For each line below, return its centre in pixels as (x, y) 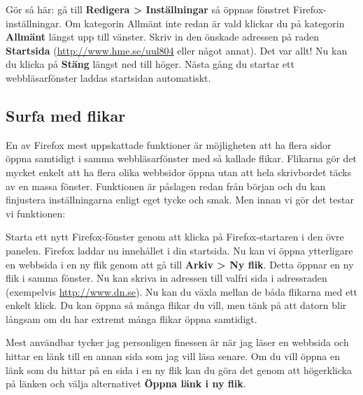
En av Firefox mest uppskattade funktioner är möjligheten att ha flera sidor (169, 144)
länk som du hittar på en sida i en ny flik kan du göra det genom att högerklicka (179, 369)
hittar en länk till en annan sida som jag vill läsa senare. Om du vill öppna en (173, 356)
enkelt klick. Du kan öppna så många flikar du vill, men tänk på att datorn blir (176, 305)
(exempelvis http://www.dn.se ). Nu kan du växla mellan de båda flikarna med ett (182, 291)
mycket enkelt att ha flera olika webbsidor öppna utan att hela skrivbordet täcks (179, 172)
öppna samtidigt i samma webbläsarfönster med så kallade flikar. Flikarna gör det (181, 158)
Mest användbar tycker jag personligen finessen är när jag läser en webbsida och (177, 342)
